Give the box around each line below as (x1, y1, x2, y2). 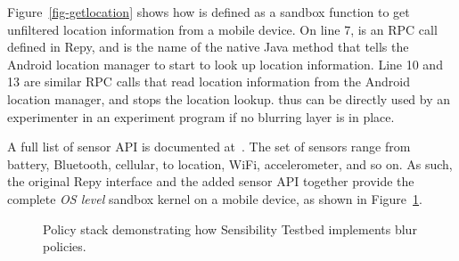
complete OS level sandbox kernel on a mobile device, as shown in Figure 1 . (7, 189, 422, 208)
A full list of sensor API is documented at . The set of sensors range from (7, 137, 411, 156)
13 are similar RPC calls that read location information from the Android (7, 72, 410, 91)
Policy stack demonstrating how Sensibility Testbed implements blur (43, 219, 417, 238)
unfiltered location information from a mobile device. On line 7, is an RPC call (7, 20, 438, 38)
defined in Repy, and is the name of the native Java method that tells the (7, 37, 409, 56)
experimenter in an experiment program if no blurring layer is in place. (7, 107, 395, 126)
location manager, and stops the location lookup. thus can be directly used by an (7, 89, 451, 108)
